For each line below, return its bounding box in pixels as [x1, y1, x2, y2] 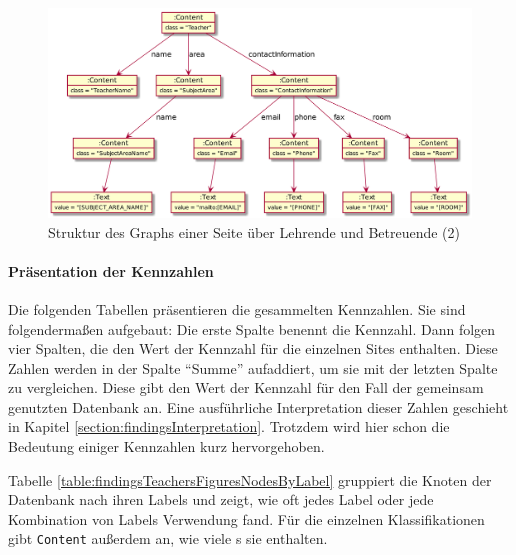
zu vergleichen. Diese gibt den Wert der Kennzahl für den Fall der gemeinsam [8, 377, 484, 398]
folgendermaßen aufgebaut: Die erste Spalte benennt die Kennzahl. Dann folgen [8, 318, 496, 339]
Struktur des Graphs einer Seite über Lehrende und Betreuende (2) [48, 221, 461, 242]
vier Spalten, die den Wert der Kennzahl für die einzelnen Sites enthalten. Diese [8, 338, 498, 359]
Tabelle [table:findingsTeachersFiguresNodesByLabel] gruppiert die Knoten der [8, 469, 492, 490]
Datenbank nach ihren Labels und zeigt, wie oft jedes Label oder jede [8, 489, 434, 510]
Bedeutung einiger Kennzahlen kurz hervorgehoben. [8, 436, 325, 457]
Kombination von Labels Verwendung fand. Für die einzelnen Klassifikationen [8, 508, 485, 529]
